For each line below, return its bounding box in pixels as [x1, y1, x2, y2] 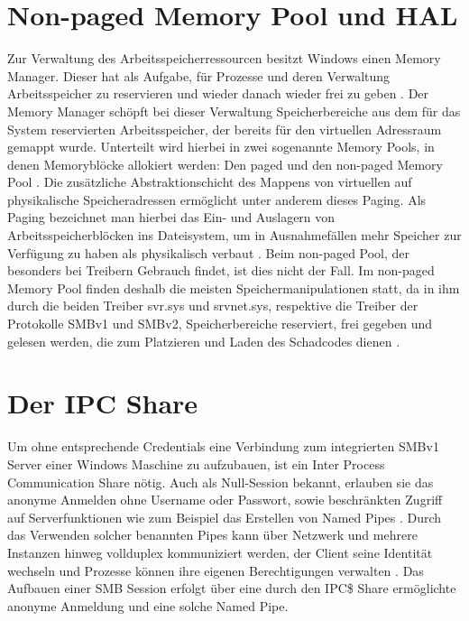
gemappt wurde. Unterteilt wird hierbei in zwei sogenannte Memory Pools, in [7, 137, 435, 156]
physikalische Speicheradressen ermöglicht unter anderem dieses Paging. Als [7, 190, 427, 209]
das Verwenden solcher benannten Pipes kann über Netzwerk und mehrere [7, 525, 418, 544]
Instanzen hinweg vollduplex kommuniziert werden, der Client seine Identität [7, 542, 433, 561]
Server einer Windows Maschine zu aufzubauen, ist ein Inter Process [7, 454, 385, 473]
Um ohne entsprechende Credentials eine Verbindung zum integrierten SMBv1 [7, 437, 439, 456]
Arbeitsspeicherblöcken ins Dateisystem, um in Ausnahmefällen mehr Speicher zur [7, 226, 462, 245]
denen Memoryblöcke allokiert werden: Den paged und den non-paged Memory [7, 154, 443, 173]
